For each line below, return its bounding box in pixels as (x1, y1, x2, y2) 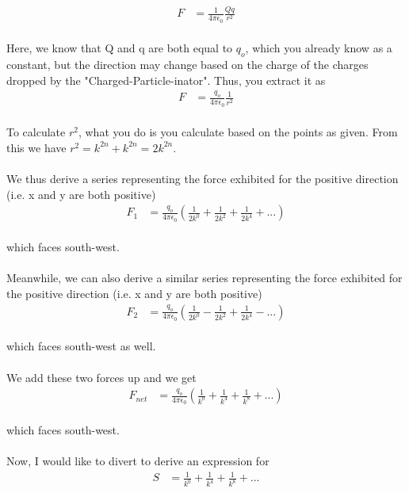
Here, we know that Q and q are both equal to (6, 40, 233, 56)
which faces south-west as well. (6, 338, 156, 354)
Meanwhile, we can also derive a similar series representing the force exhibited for (6, 269, 403, 286)
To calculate (6, 124, 66, 140)
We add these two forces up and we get (6, 369, 197, 385)
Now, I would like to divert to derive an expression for (6, 453, 269, 469)
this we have (6, 139, 67, 155)
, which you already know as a (245, 40, 392, 56)
